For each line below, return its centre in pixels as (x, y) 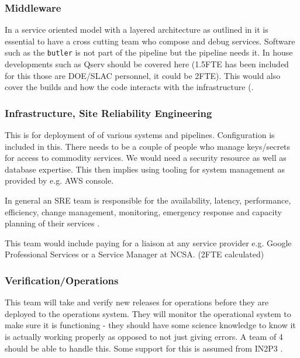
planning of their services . (52, 223)
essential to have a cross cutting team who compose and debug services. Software (150, 41)
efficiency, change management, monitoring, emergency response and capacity (143, 211)
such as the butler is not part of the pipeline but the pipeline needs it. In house (149, 52)
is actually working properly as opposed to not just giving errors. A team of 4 (144, 336)
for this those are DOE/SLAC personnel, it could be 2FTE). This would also (143, 75)
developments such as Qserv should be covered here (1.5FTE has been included (147, 64)
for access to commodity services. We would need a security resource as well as (146, 158)
